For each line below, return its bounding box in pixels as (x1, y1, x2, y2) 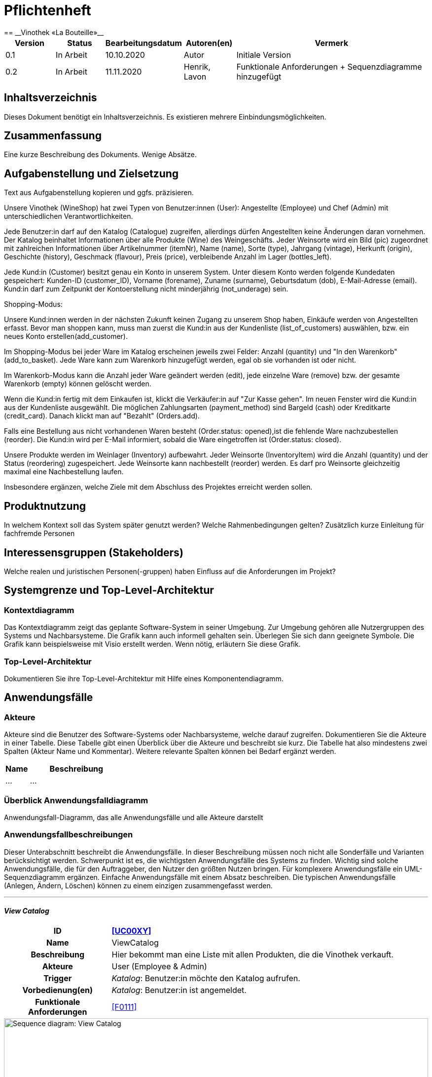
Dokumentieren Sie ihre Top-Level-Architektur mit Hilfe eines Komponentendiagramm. (4, 674, 284, 683)
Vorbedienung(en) (22, 985, 93, 995)
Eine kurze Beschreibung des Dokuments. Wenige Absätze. (4, 150, 197, 159)
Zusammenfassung (4, 129, 102, 142)
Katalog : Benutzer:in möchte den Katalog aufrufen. (111, 973, 300, 983)
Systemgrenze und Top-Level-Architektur (4, 584, 214, 597)
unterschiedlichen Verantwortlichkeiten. (4, 212, 133, 221)
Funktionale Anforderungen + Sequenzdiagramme (236, 61, 422, 72)
